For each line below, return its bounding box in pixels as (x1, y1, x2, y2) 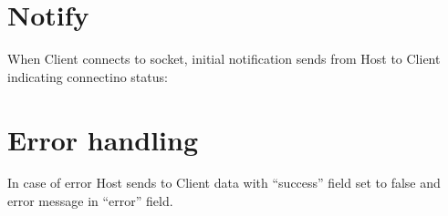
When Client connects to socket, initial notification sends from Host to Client (7, 49, 441, 68)
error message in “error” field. (7, 191, 173, 211)
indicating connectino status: (7, 67, 168, 86)
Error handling (7, 120, 198, 158)
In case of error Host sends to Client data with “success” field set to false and (7, 173, 441, 192)
